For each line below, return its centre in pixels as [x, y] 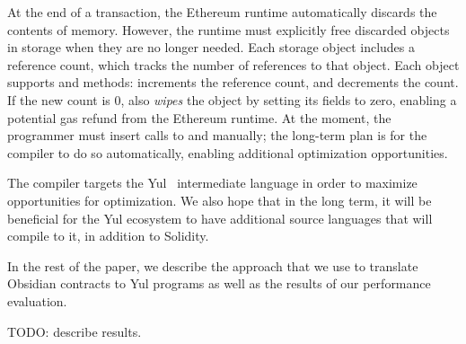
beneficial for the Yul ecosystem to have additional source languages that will [220, 218]
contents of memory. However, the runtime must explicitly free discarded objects [229, 29]
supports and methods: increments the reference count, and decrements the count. [233, 82]
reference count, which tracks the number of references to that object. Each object [233, 64]
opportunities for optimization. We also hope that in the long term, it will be [220, 200]
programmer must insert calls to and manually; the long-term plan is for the [217, 135]
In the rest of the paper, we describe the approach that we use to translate [213, 265]
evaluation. [37, 300]
